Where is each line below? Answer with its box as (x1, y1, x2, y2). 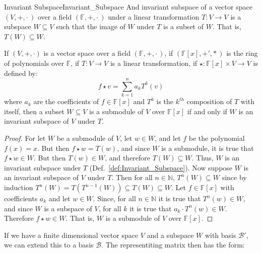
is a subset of (163, 21, 204, 32)
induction (4, 182, 33, 193)
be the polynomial (188, 133, 245, 143)
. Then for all (111, 172, 153, 183)
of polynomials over (4, 57, 64, 68)
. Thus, (191, 152, 214, 163)
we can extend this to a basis (4, 239, 94, 250)
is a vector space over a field (43, 48, 131, 58)
